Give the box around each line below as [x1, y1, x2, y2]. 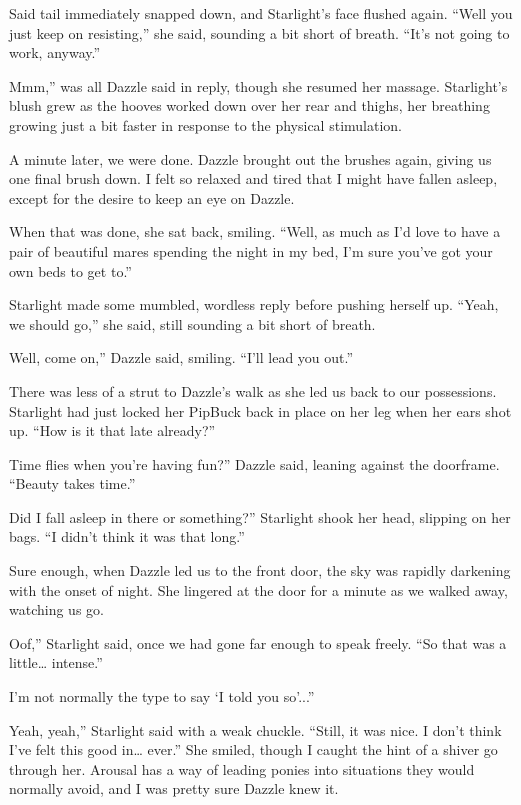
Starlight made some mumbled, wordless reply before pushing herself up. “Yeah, [9, 294, 499, 315]
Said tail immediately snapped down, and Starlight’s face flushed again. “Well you [9, 3, 513, 23]
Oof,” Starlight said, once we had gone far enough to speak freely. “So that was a [9, 632, 507, 653]
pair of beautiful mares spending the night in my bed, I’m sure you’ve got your [9, 240, 493, 261]
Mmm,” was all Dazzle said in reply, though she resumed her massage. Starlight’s [9, 75, 508, 96]
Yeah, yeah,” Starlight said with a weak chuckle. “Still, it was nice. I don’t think [9, 719, 502, 740]
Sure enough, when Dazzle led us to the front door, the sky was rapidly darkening [9, 560, 511, 581]
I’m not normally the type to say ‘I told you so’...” [9, 686, 315, 707]
